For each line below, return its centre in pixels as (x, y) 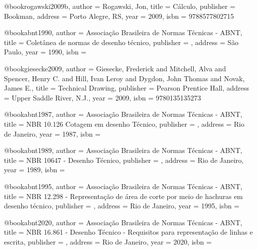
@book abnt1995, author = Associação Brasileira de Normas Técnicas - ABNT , (123, 186)
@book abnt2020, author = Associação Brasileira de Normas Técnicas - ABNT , (123, 222)
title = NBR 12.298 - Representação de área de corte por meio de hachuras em (124, 196)
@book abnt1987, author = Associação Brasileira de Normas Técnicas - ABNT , (123, 114)
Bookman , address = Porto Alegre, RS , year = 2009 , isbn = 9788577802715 (119, 16)
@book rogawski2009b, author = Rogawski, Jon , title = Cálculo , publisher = (120, 6)
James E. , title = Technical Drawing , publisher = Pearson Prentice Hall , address (127, 88)
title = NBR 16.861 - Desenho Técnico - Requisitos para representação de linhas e (128, 232)
